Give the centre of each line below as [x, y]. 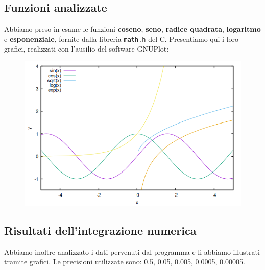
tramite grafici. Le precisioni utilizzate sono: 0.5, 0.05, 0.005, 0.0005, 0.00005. [125, 262]
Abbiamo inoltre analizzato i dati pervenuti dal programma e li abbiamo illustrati [132, 251]
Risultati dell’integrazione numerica [100, 230]
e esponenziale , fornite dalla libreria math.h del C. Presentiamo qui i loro [122, 39]
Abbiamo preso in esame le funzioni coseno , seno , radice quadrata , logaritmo [132, 29]
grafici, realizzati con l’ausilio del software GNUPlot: [87, 49]
